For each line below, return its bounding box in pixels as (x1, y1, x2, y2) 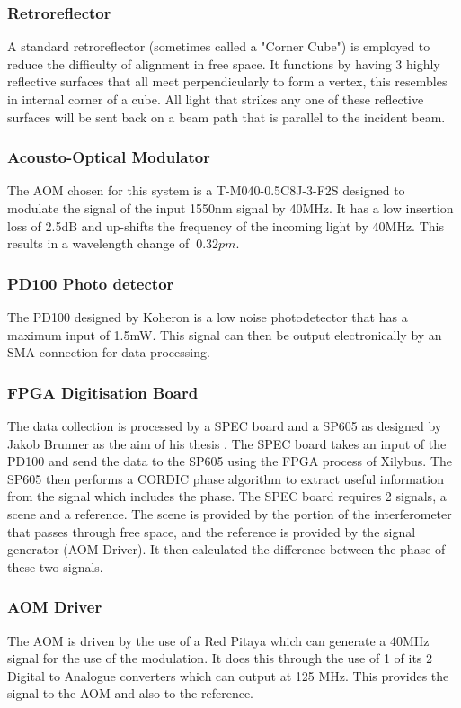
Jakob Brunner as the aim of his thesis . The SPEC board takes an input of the (7, 434, 447, 453)
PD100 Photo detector (7, 272, 174, 294)
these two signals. (7, 557, 103, 576)
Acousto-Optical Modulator (7, 146, 210, 168)
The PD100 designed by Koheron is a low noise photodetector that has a (7, 308, 408, 326)
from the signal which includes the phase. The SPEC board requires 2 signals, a (7, 487, 447, 506)
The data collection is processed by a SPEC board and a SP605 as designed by (7, 417, 442, 435)
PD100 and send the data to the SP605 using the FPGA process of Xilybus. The (7, 452, 453, 471)
